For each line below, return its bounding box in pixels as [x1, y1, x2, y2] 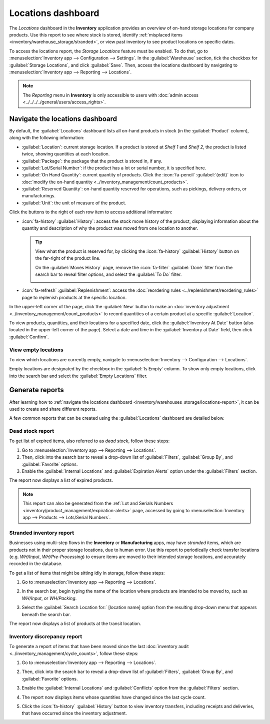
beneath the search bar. [21, 611, 71, 617]
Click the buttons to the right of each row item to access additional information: [9, 209, 172, 215]
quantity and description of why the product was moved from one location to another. [21, 225, 198, 231]
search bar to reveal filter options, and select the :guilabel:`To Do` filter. [35, 271, 182, 277]
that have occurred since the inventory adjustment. [21, 710, 127, 717]
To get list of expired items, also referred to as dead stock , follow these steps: [9, 438, 170, 444]
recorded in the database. [9, 561, 62, 567]
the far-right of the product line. [35, 255, 101, 261]
